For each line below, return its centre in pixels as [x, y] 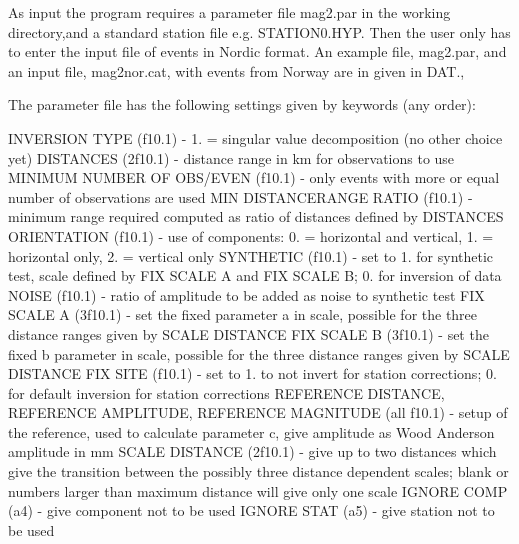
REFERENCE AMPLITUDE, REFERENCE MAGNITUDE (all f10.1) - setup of [258, 412]
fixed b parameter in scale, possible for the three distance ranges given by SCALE [259, 353]
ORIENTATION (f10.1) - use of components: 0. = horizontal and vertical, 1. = [251, 235]
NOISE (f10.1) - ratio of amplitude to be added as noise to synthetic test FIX [246, 294]
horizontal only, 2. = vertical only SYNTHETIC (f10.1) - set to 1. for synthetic [251, 255]
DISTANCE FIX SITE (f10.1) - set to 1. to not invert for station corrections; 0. [252, 373]
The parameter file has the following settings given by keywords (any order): [242, 104]
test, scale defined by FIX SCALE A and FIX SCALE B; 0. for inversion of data [255, 275]
